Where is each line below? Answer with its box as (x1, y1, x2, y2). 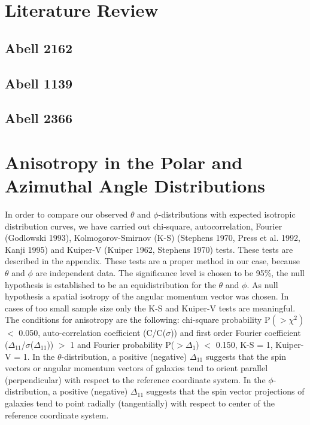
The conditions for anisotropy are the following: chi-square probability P (5, 313, 271, 326)
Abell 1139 (5, 74, 73, 92)
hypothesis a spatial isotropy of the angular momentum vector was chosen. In (5, 290, 289, 302)
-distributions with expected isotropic (158, 208, 296, 221)
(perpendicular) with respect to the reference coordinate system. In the (5, 373, 266, 386)
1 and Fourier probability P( (70, 338, 175, 350)
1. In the (23, 350, 55, 362)
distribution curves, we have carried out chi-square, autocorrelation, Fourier (5, 219, 282, 232)
